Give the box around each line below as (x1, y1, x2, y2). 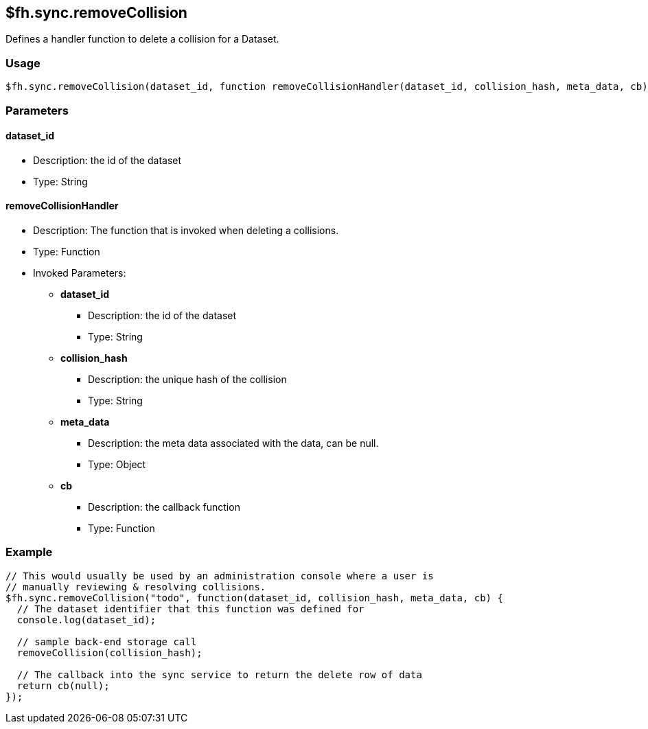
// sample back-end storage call (16, 636, 197, 647)
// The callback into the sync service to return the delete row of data (16, 669, 422, 680)
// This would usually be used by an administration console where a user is (5, 570, 434, 581)
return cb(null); (16, 680, 110, 691)
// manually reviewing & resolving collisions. (5, 581, 266, 592)
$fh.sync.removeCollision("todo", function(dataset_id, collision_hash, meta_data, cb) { (5, 592, 503, 603)
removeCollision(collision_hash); (16, 647, 202, 658)
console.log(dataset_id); (16, 614, 157, 625)
